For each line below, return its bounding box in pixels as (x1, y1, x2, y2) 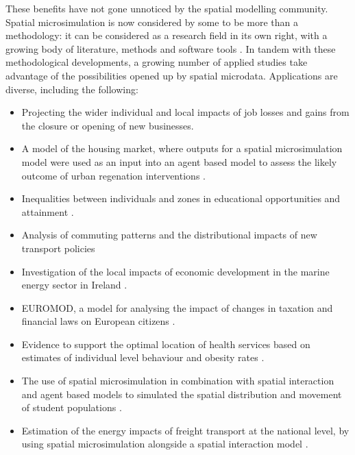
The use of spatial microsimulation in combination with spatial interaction (21, 373, 334, 388)
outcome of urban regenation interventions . (21, 168, 206, 182)
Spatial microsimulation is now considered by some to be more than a (5, 14, 299, 29)
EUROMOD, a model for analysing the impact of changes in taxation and (21, 300, 333, 315)
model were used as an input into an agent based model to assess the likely (21, 154, 337, 169)
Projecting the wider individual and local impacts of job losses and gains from (21, 105, 350, 119)
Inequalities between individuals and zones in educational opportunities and (21, 191, 341, 206)
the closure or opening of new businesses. (21, 118, 194, 132)
